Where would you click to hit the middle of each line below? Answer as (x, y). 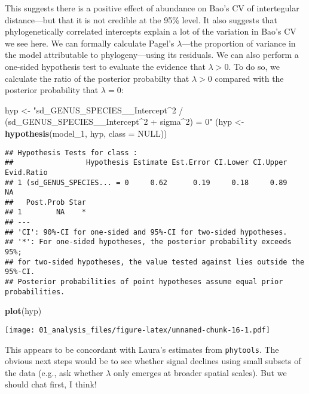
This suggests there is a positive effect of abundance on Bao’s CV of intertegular (152, 8)
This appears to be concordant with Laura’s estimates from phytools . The (142, 349)
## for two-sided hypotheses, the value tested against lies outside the (155, 262)
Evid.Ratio (26, 172)
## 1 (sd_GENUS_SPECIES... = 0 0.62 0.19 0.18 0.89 (146, 182)
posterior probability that (52, 90)
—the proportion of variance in (239, 43)
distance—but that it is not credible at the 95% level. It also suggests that (141, 19)
